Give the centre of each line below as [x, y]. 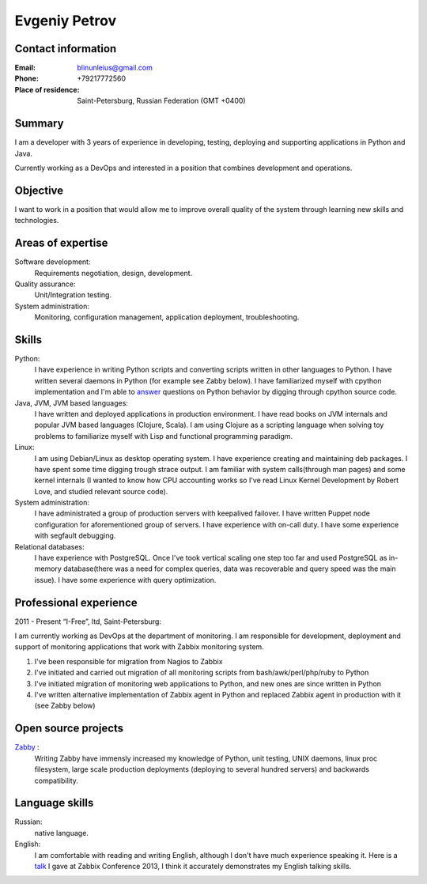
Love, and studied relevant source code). [101, 491]
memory [48, 569]
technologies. [37, 221]
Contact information [66, 49]
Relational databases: [49, 546]
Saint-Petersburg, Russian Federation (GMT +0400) [161, 101]
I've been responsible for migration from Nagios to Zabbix [128, 661]
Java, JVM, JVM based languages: [71, 402]
